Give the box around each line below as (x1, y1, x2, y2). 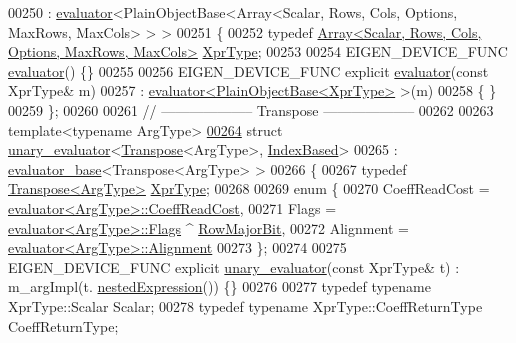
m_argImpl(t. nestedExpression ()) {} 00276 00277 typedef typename (8, 276, 431, 297)
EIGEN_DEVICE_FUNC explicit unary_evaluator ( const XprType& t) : (8, 256, 460, 277)
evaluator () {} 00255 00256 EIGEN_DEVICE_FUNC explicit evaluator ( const (8, 60, 489, 81)
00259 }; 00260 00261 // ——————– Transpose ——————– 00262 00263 (8, 99, 494, 120)
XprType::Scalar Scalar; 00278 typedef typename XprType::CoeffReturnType (8, 295, 483, 316)
